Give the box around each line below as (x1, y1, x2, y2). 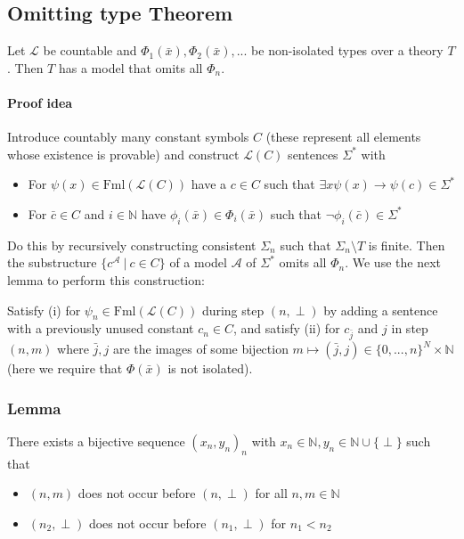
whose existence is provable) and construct (7, 144, 240, 163)
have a (191, 175, 227, 193)
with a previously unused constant (7, 319, 194, 338)
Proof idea (7, 93, 73, 111)
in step (391, 319, 428, 338)
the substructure (7, 253, 97, 272)
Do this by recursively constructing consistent (7, 235, 256, 254)
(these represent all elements (265, 127, 421, 146)
